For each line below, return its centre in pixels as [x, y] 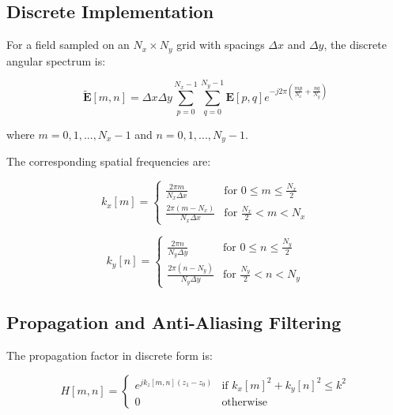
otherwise [245, 403]
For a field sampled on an [68, 45]
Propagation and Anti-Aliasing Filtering [174, 322]
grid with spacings [221, 45]
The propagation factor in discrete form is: [110, 355]
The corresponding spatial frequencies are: [109, 161]
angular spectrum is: [56, 60]
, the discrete [355, 45]
